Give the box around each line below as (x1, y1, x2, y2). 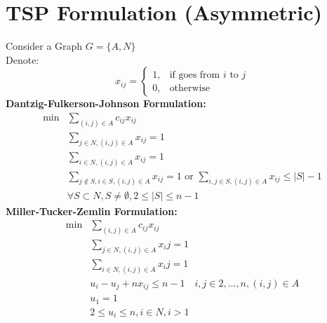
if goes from (169, 69, 220, 80)
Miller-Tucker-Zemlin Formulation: (6, 203, 178, 218)
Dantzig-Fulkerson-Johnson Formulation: (6, 96, 206, 111)
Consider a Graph (6, 39, 83, 53)
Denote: (6, 52, 39, 67)
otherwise (169, 83, 211, 93)
